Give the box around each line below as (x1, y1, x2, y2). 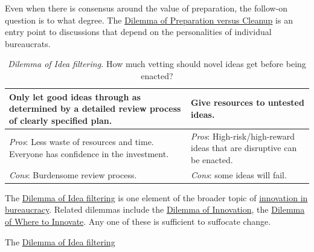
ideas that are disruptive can (190, 141, 297, 154)
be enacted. (190, 153, 233, 166)
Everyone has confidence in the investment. (9, 147, 169, 160)
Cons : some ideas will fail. (190, 168, 287, 181)
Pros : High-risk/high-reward (190, 129, 295, 142)
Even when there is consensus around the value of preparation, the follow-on (5, 2, 288, 14)
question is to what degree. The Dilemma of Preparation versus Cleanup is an (5, 13, 293, 26)
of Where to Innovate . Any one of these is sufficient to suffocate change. (5, 215, 271, 227)
